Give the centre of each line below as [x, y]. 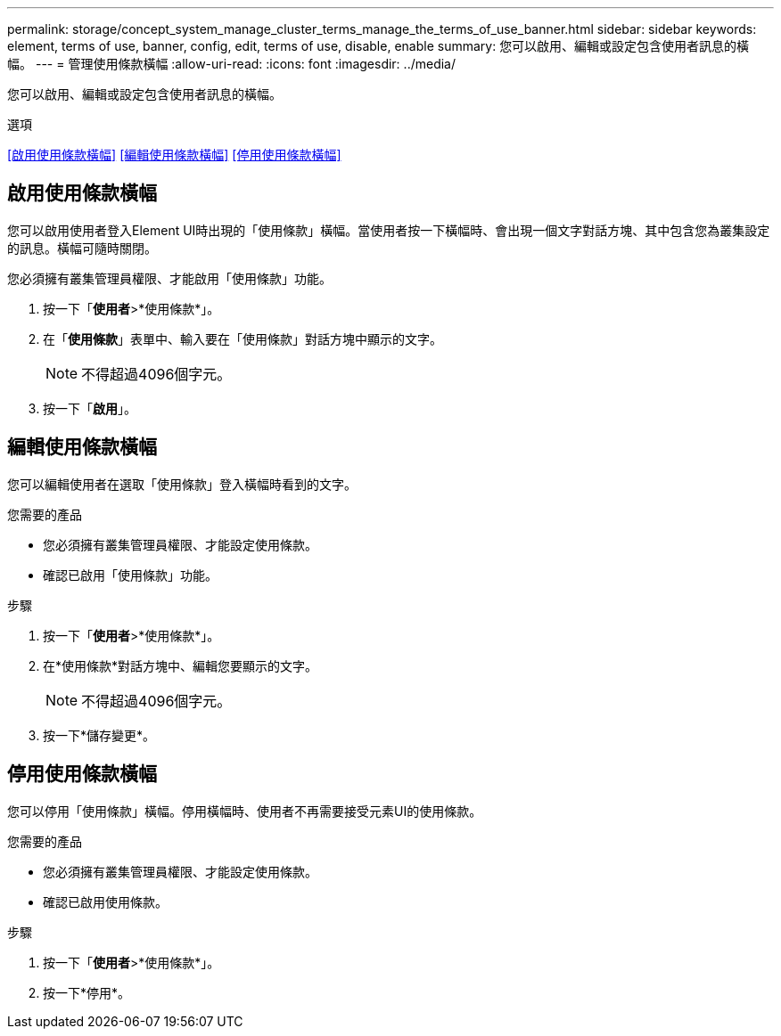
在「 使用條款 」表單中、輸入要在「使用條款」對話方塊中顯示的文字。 [243, 339]
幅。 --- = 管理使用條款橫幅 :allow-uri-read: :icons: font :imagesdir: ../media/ [232, 64]
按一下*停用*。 [87, 992]
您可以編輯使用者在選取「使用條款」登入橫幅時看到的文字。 [182, 484]
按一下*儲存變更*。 [99, 735]
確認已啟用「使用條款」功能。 [130, 575]
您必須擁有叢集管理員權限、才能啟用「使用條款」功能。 [169, 278]
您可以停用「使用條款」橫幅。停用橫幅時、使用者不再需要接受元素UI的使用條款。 [245, 811]
